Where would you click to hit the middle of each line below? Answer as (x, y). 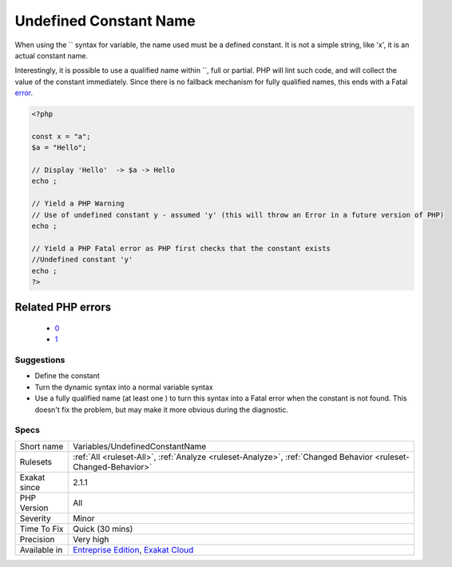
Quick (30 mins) (103, 529)
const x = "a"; (61, 136)
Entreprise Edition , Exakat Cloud (133, 549)
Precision (37, 539)
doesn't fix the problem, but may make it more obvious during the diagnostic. (162, 409)
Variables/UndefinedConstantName (140, 446)
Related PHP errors (63, 307)
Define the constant (67, 376)
